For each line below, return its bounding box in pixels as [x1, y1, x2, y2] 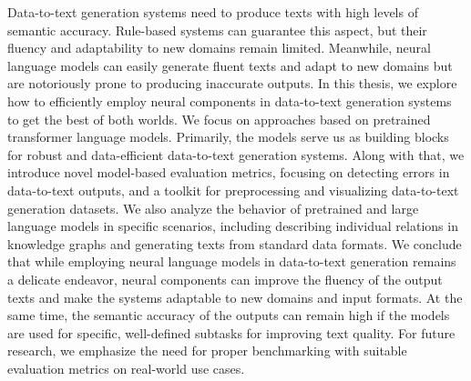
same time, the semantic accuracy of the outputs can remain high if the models [7, 306, 450, 325]
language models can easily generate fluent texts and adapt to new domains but [7, 55, 453, 75]
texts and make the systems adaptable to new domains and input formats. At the [7, 287, 463, 306]
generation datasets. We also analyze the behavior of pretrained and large [7, 198, 419, 217]
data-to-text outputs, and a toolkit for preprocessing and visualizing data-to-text [7, 180, 459, 199]
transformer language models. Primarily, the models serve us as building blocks [7, 127, 449, 146]
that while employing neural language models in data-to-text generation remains [7, 252, 456, 271]
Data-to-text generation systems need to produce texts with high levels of [7, 3, 418, 21]
